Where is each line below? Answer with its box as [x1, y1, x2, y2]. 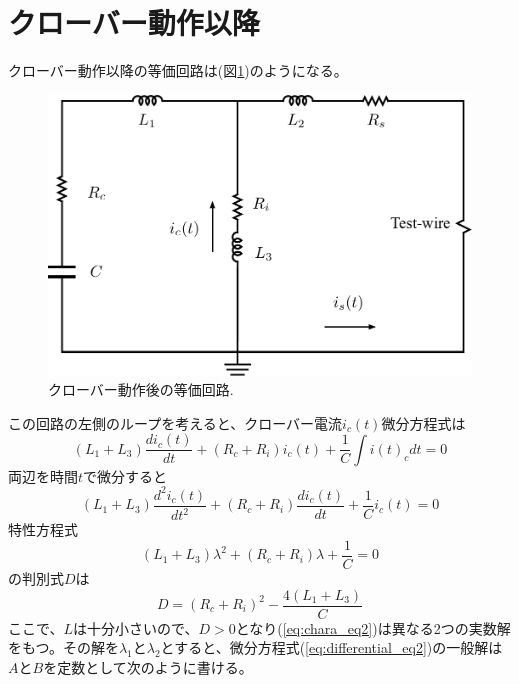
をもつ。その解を [8, 637, 119, 658]
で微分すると [83, 465, 168, 486]
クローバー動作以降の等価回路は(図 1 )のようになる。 [8, 60, 348, 81]
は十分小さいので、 [73, 617, 199, 638]
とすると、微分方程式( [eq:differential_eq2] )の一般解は [160, 637, 503, 658]
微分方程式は [381, 412, 466, 433]
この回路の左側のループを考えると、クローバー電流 [8, 412, 343, 433]
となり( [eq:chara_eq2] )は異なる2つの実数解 [235, 617, 511, 638]
